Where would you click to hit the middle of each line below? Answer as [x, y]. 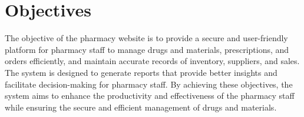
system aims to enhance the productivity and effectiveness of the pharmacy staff [150, 96]
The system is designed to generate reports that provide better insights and [141, 72]
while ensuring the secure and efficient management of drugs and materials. [141, 107]
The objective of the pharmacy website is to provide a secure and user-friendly [146, 38]
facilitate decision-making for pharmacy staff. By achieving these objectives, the [149, 84]
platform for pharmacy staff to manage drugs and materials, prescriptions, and [147, 49]
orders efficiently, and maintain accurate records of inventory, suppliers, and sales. [152, 61]
